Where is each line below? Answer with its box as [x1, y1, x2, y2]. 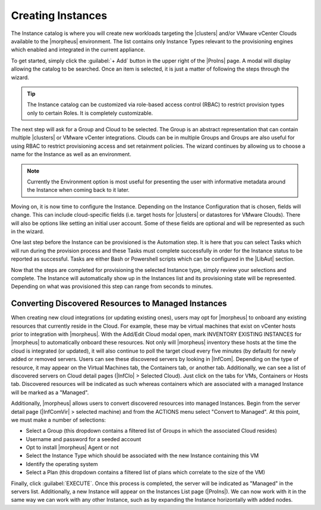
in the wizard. [11, 227, 45, 235]
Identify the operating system [26, 460, 98, 467]
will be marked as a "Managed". [11, 389, 89, 396]
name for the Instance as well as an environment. [11, 151, 132, 158]
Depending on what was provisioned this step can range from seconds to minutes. [11, 283, 213, 290]
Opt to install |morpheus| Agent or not [26, 444, 119, 451]
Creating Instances [11, 9, 108, 22]
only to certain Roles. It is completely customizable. [27, 109, 153, 116]
